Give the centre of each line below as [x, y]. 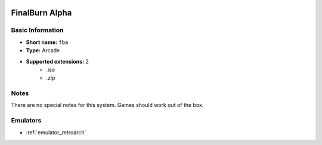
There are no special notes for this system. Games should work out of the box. [107, 105]
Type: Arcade [43, 51]
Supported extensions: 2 [57, 61]
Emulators [26, 121]
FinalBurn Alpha [41, 13]
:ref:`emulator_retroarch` [56, 132]
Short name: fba [47, 42]
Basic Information [37, 30]
